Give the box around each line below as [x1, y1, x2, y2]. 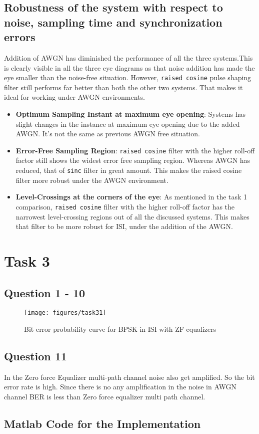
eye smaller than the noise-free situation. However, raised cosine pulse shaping [4, 72, 251, 83]
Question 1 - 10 [4, 285, 85, 300]
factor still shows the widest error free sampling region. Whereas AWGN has [15, 155, 250, 165]
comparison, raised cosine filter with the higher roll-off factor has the [15, 201, 235, 211]
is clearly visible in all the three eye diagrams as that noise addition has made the [4, 62, 255, 73]
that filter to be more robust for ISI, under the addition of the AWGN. [15, 221, 233, 232]
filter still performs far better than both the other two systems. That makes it [4, 82, 243, 92]
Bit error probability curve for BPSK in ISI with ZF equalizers [24, 323, 216, 334]
